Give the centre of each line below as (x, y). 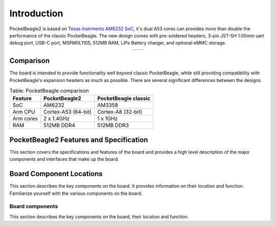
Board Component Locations (56, 174)
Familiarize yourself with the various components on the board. (76, 193)
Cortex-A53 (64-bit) (68, 112)
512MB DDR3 (113, 126)
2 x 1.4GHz (57, 119)
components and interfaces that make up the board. (64, 159)
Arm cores (25, 119)
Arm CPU (24, 112)
